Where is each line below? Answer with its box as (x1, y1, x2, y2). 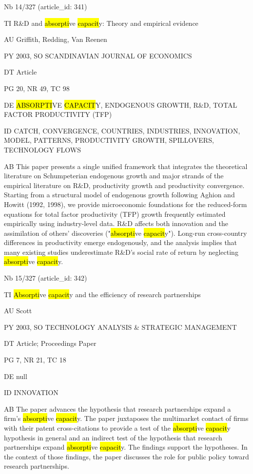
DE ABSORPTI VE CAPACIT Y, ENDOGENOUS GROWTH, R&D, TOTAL (4, 99, 237, 110)
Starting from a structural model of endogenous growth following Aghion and (4, 190, 235, 200)
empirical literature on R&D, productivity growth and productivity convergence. (4, 180, 245, 190)
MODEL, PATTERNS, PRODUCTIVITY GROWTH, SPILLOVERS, (4, 135, 214, 145)
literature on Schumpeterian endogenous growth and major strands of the (4, 171, 224, 181)
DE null (4, 371, 27, 381)
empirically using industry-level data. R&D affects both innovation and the (4, 218, 229, 228)
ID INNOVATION (4, 387, 58, 398)
